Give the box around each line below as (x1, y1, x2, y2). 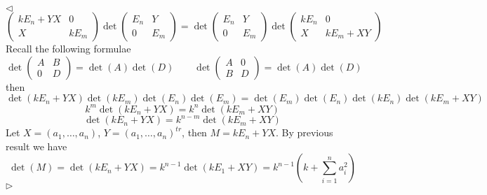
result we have (6, 138, 67, 153)
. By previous (275, 125, 333, 140)
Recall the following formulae (6, 41, 131, 55)
